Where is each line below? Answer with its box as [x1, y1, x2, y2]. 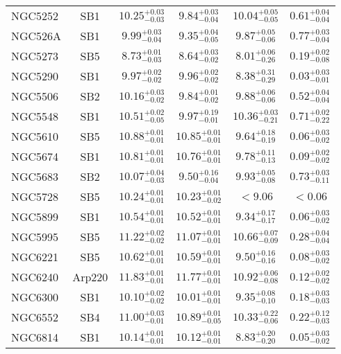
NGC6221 [11, 249, 59, 265]
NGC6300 [11, 289, 59, 305]
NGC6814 [11, 329, 59, 345]
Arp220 [72, 269, 108, 285]
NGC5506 [11, 88, 59, 104]
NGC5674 [11, 148, 59, 164]
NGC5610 [11, 128, 59, 144]
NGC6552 [11, 309, 59, 325]
